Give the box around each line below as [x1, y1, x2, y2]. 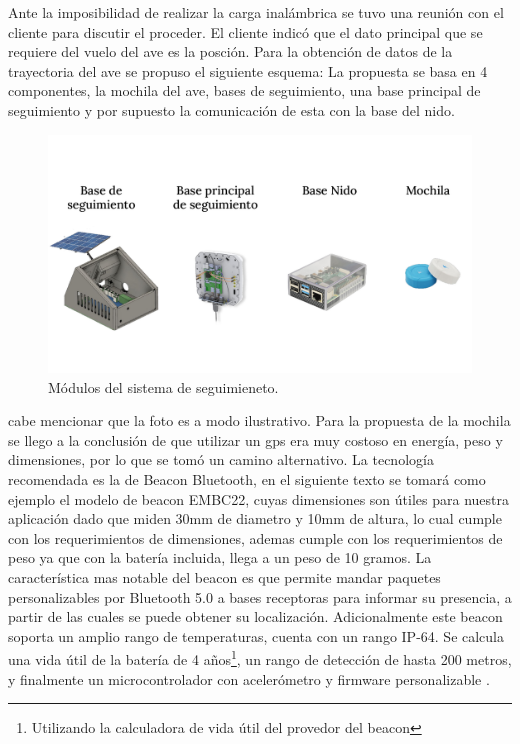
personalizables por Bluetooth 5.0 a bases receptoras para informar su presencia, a [8, 586, 512, 607]
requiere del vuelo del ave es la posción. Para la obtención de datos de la [8, 41, 453, 62]
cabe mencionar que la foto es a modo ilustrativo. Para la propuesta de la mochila [8, 410, 511, 431]
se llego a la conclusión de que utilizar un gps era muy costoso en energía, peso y [8, 429, 503, 450]
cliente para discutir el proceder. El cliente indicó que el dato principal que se [8, 21, 483, 42]
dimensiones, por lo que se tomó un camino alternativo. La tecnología [8, 449, 434, 470]
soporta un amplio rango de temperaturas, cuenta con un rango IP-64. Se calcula [8, 625, 505, 646]
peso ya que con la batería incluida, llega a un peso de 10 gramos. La [8, 547, 432, 568]
